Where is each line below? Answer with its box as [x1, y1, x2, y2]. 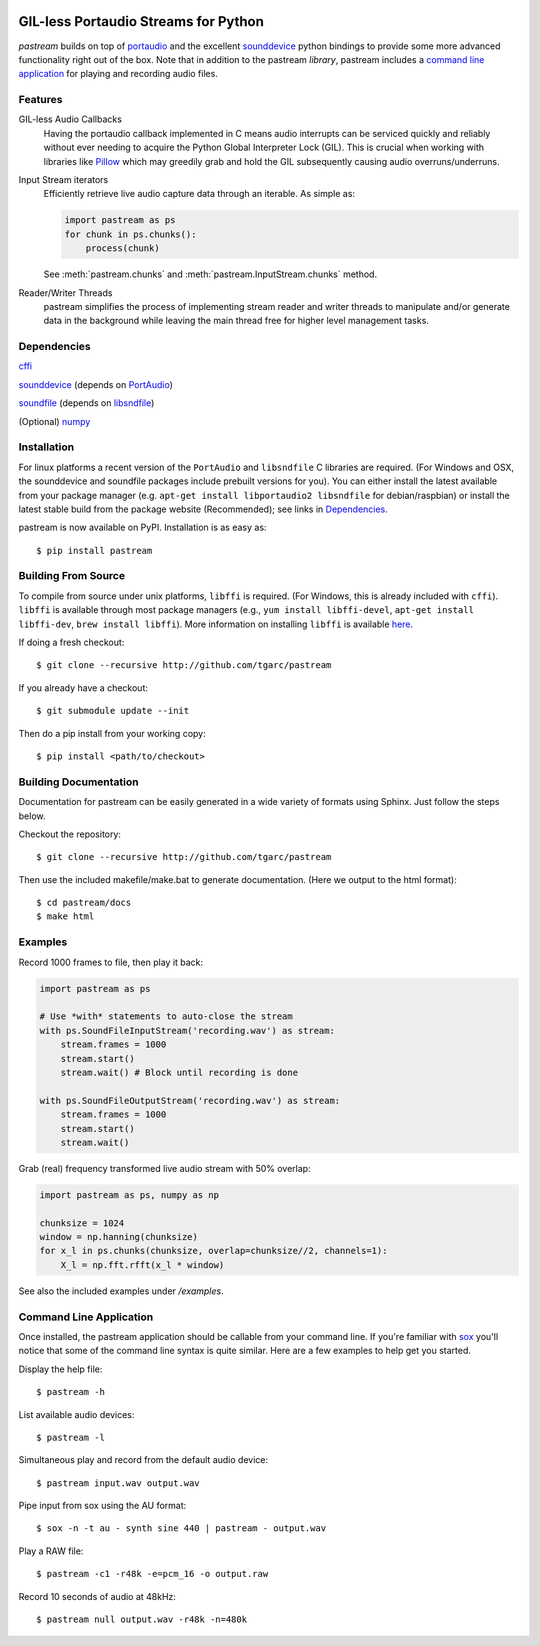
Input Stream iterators [18, 174, 109, 185]
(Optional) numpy [18, 415, 91, 427]
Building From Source [18, 569, 125, 583]
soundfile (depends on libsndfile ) [18, 397, 155, 409]
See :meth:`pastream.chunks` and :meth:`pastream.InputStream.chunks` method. [43, 268, 378, 280]
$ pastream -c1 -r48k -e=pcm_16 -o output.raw [36, 1568, 269, 1580]
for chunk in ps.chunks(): [64, 228, 197, 240]
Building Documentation [18, 775, 139, 789]
